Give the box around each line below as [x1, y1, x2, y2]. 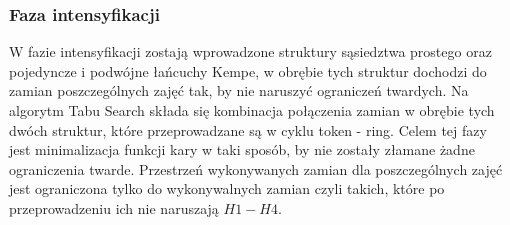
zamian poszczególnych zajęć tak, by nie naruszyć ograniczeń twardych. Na [9, 80, 469, 101]
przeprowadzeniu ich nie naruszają [9, 197, 219, 218]
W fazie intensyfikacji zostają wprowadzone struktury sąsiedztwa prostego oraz [9, 41, 492, 62]
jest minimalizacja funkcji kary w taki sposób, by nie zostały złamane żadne [9, 139, 475, 160]
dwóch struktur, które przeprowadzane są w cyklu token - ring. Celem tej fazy [9, 119, 487, 140]
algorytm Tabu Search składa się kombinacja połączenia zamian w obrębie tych [9, 100, 495, 120]
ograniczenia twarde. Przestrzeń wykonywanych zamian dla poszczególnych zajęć [9, 158, 503, 179]
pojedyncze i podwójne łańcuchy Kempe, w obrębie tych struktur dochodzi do [9, 60, 487, 81]
